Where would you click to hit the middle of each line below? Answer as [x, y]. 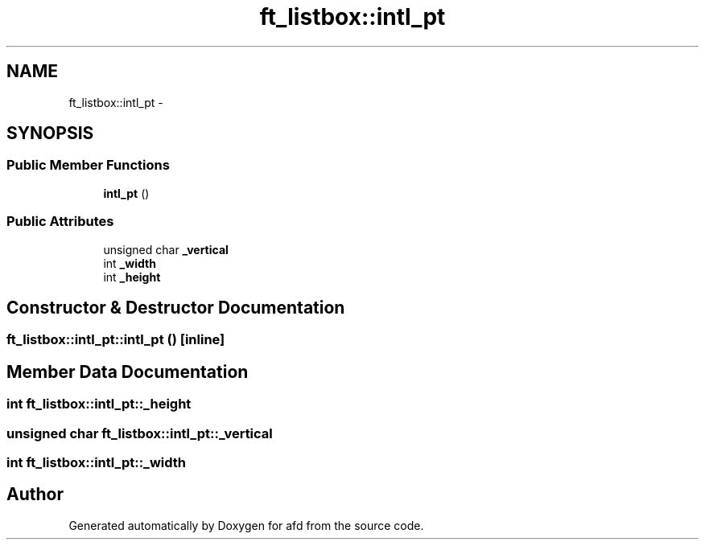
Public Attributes [60, 222]
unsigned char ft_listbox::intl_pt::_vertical [140, 433]
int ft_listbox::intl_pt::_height [99, 404]
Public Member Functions [88, 165]
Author [35, 495]
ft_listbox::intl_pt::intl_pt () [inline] [116, 340]
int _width [130, 263]
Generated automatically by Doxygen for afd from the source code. [246, 525]
